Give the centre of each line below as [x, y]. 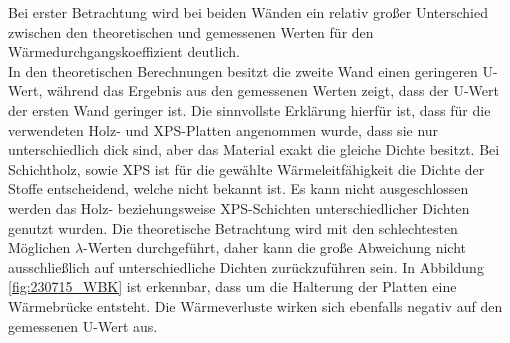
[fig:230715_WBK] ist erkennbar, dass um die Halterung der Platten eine [232, 286]
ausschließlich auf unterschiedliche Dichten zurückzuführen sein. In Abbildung [246, 266]
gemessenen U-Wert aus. [83, 325]
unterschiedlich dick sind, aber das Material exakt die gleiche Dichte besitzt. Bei [254, 149]
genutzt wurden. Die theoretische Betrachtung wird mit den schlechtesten [233, 227]
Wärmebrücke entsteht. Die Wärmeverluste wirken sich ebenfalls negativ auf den [255, 305]
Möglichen [39, 247]
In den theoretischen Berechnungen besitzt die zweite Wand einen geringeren [243, 70]
